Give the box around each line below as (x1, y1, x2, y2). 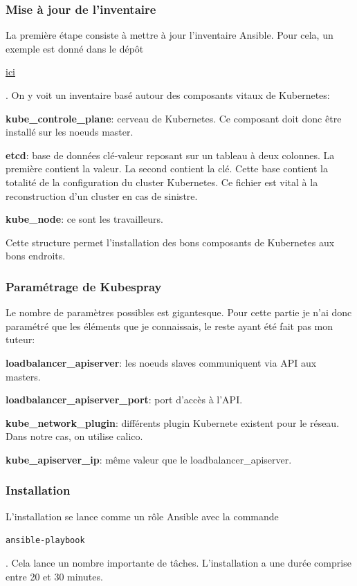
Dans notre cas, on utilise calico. (6, 429, 143, 443)
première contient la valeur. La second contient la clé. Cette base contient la (6, 161, 328, 176)
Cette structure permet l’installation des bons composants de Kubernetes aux (6, 235, 335, 249)
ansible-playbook (6, 535, 85, 546)
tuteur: (6, 332, 35, 347)
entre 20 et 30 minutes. (6, 569, 103, 583)
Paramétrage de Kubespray (6, 277, 162, 295)
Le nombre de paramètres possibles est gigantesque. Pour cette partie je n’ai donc (6, 305, 352, 320)
